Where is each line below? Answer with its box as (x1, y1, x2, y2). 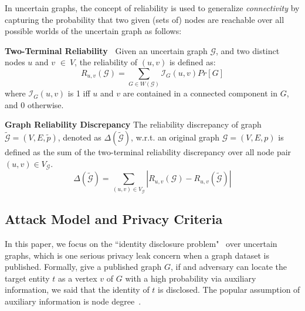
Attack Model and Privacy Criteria (5, 210, 223, 228)
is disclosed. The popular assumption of (158, 283, 300, 296)
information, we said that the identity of (5, 283, 150, 296)
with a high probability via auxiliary (125, 272, 256, 284)
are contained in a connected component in (123, 87, 277, 99)
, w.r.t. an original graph (131, 131, 220, 143)
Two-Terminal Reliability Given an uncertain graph (5, 44, 208, 56)
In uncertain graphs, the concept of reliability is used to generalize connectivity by (5, 2, 300, 14)
